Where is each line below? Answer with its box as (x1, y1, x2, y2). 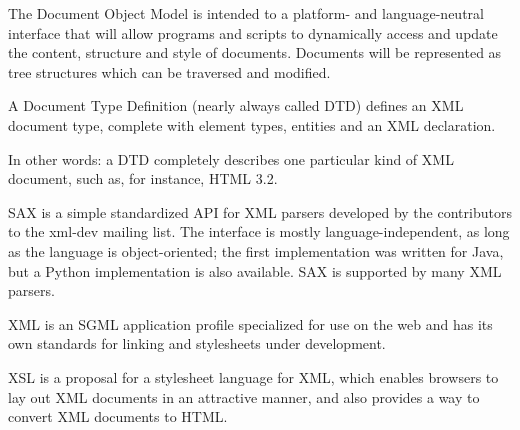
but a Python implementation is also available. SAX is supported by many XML (8, 260, 502, 281)
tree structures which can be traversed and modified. (8, 61, 331, 82)
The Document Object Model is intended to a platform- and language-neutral (8, 3, 484, 23)
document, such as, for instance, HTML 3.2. (8, 168, 278, 189)
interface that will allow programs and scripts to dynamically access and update (8, 22, 498, 43)
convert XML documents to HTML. (8, 406, 228, 427)
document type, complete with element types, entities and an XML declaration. (8, 114, 496, 135)
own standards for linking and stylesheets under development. (8, 333, 386, 354)
